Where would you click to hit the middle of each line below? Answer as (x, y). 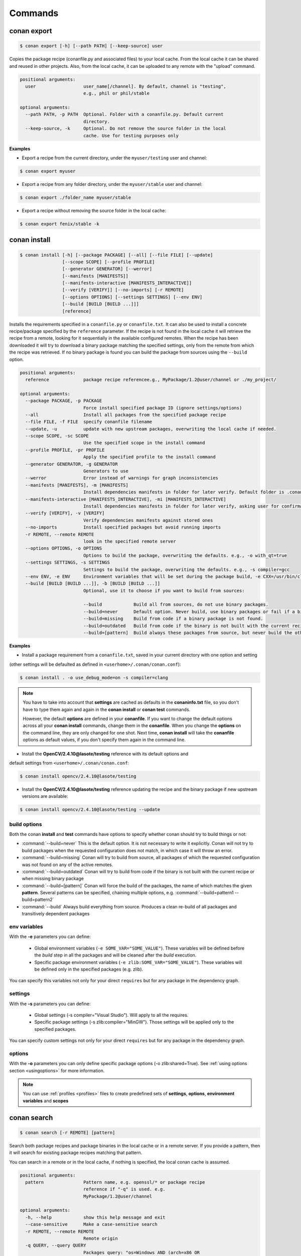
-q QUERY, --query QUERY (56, 1245)
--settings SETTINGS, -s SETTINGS (68, 562)
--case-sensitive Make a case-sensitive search (91, 1224)
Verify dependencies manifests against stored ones (148, 520)
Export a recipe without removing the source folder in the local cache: (94, 211)
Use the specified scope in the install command (144, 443)
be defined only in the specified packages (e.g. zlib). (89, 969)
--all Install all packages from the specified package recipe (126, 415)
